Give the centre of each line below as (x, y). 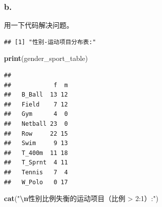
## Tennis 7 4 (36, 172)
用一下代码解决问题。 (39, 25)
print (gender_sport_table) (46, 58)
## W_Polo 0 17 (36, 182)
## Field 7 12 (36, 104)
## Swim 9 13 (36, 143)
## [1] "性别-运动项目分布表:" (50, 42)
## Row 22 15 (36, 133)
